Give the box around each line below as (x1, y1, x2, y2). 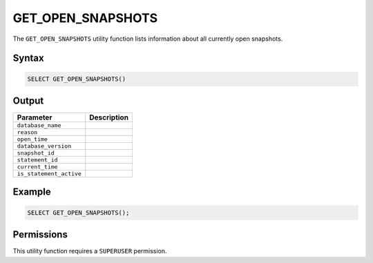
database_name (17, 121, 61, 129)
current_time (17, 163, 58, 171)
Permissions (12, 228, 68, 241)
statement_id (17, 156, 58, 164)
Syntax (12, 52, 44, 64)
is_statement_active (17, 170, 82, 177)
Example (12, 186, 51, 198)
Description (88, 113, 129, 122)
